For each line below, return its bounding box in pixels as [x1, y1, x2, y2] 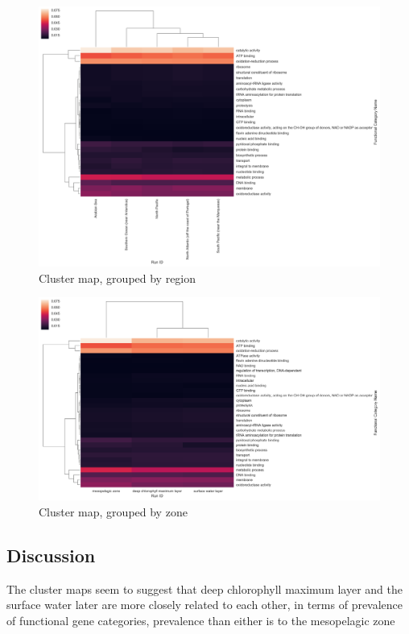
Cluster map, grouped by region [39, 269, 196, 286]
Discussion [6, 542, 96, 567]
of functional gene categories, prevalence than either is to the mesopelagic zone [6, 611, 395, 628]
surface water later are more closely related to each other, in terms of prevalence [6, 596, 403, 613]
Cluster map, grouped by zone [39, 503, 188, 520]
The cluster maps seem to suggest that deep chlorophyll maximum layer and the [6, 580, 403, 597]
